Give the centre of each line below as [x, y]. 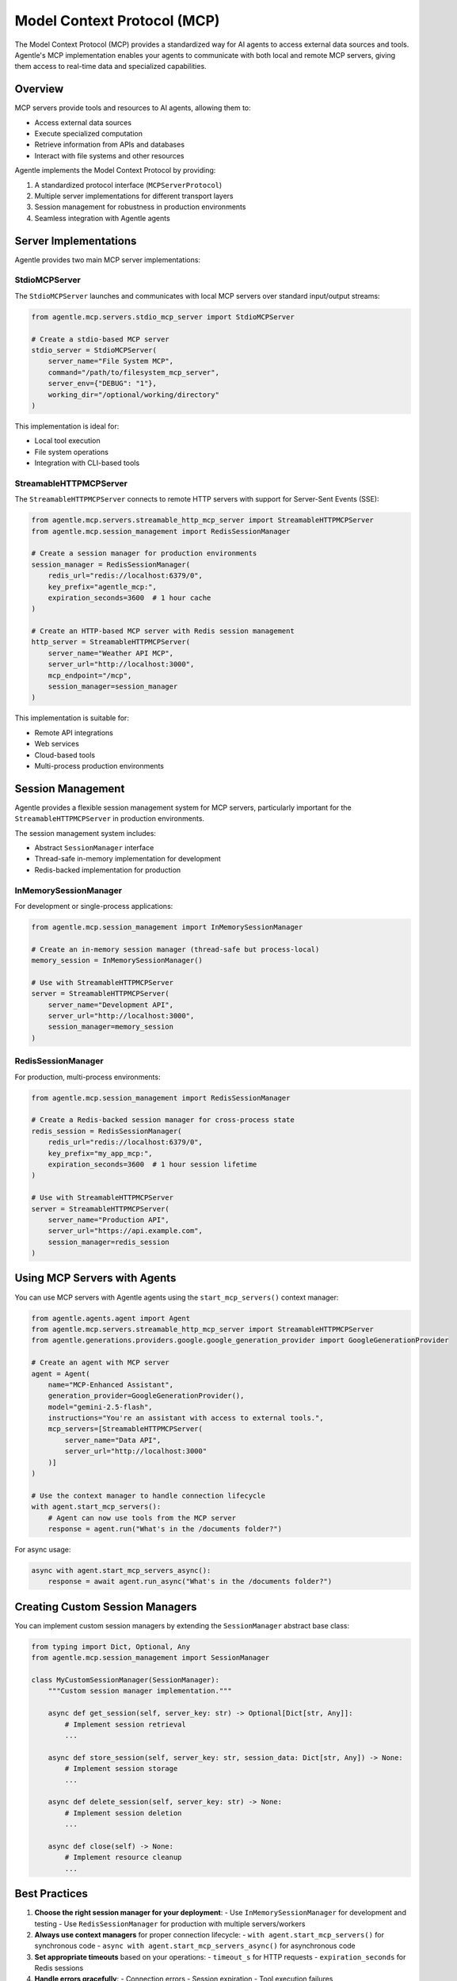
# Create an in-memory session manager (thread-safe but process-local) [175, 949]
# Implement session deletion [123, 1813]
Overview [39, 89]
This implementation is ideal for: [67, 426]
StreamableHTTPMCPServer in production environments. [110, 819]
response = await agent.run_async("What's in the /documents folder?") [190, 1582]
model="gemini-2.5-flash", [101, 1407]
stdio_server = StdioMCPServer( [94, 350]
